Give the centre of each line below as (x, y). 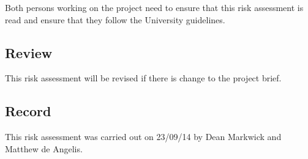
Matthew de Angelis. (44, 148)
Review (29, 52)
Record (28, 111)
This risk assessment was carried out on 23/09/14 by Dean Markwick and (143, 137)
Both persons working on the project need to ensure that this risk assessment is (154, 7)
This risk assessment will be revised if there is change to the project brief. (143, 78)
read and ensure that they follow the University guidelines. (115, 19)
